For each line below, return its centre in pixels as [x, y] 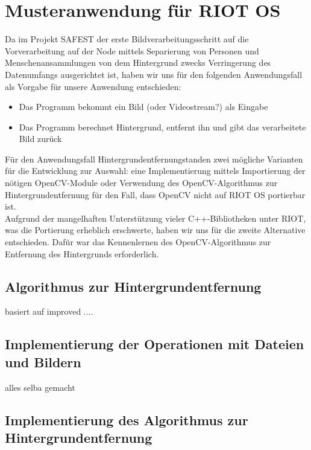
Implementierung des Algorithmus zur [127, 419]
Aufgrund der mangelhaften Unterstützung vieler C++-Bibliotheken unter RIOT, [155, 218]
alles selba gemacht [40, 387]
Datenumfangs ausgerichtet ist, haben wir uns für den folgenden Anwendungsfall [154, 74]
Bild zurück [40, 139]
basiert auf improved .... [49, 311]
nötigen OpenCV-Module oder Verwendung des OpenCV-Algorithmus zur [141, 183]
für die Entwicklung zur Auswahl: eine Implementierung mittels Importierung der [155, 171]
